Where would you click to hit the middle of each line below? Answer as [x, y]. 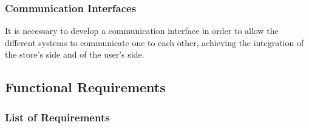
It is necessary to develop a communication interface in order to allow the [142, 31]
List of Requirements [57, 117]
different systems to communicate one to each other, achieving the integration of [154, 42]
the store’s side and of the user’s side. [75, 54]
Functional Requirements [85, 87]
